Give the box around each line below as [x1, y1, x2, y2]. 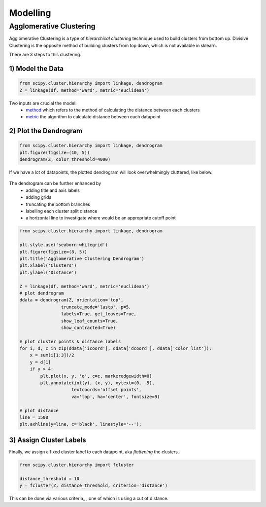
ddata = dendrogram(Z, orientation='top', [19, 297, 124, 303]
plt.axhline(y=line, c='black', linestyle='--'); [19, 422, 142, 427]
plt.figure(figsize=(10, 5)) [19, 149, 90, 155]
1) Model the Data [9, 64, 64, 72]
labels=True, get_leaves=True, [61, 311, 136, 317]
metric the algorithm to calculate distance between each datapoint [26, 114, 161, 120]
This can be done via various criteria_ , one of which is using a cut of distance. [9, 496, 168, 501]
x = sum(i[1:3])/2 [30, 353, 74, 358]
